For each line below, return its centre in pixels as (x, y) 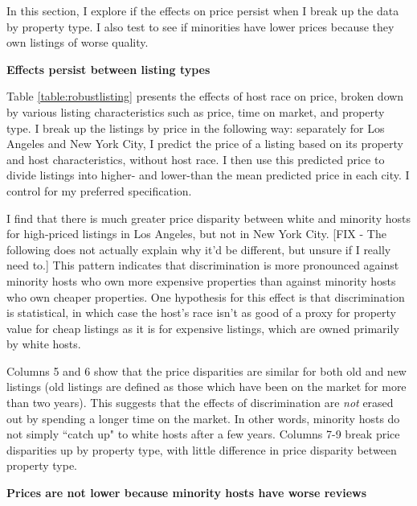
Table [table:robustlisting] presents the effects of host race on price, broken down (205, 96)
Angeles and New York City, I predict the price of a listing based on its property (205, 144)
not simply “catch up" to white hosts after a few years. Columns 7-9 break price (203, 434)
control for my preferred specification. (99, 190)
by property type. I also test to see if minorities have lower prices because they (200, 26)
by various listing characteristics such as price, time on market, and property (196, 111)
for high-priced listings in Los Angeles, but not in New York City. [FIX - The (196, 234)
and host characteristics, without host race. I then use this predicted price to (196, 159)
